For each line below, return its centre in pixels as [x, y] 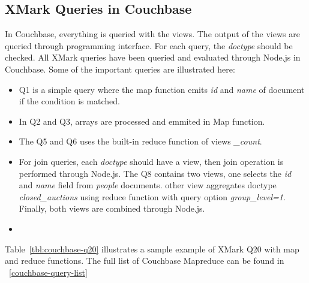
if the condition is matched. [69, 101]
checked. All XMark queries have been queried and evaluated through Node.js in [153, 57]
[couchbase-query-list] [48, 272]
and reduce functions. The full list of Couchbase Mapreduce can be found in [145, 261]
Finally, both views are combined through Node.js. [112, 208]
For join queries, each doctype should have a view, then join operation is [151, 161]
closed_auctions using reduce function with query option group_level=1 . [152, 196]
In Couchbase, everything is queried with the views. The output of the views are [152, 34]
